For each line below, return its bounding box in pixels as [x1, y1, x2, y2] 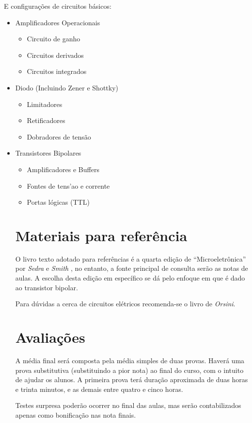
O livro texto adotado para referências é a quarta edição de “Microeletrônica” [15, 253, 246, 264]
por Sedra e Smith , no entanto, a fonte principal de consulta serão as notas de [15, 263, 248, 273]
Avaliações [15, 327, 85, 347]
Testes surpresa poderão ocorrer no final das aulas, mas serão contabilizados [15, 400, 241, 410]
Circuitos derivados [27, 50, 84, 60]
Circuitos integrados [27, 66, 87, 76]
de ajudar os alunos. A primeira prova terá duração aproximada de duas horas [15, 374, 248, 385]
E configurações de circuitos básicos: [4, 1, 111, 11]
